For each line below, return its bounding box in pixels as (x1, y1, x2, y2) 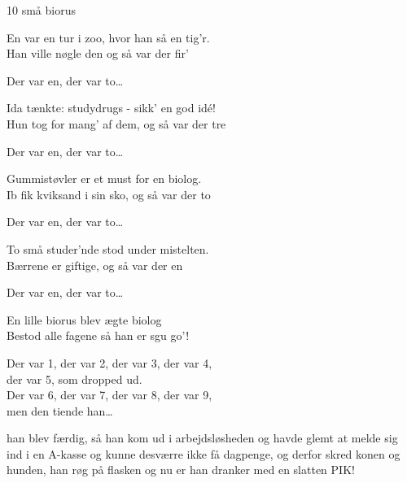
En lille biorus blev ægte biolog (7, 311, 162, 328)
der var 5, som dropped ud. (7, 370, 142, 387)
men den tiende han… (7, 402, 113, 419)
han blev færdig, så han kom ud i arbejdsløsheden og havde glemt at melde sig (7, 429, 398, 446)
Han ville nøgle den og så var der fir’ (7, 45, 189, 62)
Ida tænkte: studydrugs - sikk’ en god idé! (7, 99, 216, 116)
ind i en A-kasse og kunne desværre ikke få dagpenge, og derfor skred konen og (7, 445, 400, 462)
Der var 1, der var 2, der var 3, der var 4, (7, 354, 212, 371)
